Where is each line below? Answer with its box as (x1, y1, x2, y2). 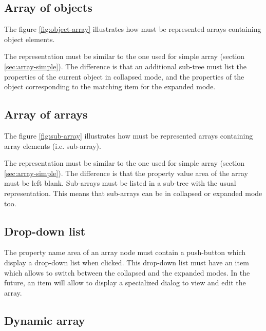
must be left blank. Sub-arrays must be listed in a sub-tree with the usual (4, 178, 236, 188)
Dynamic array (4, 312, 85, 328)
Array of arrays (4, 106, 88, 122)
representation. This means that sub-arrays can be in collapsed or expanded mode (4, 187, 262, 198)
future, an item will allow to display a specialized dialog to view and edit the (4, 277, 246, 288)
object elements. (4, 33, 55, 44)
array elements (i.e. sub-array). (4, 140, 101, 151)
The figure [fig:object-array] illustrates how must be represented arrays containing (4, 24, 261, 34)
